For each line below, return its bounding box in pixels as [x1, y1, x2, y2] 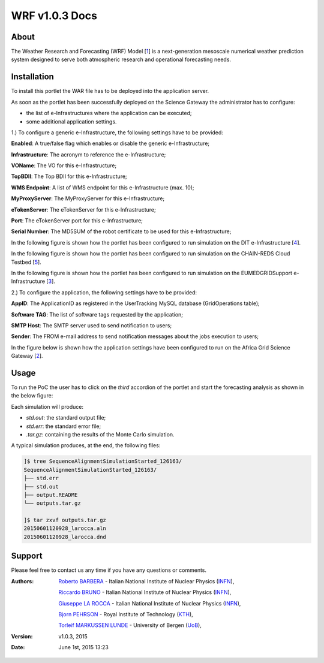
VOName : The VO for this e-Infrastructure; [11, 162, 117, 169]
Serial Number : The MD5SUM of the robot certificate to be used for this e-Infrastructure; [11, 228, 232, 235]
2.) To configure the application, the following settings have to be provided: [11, 288, 197, 296]
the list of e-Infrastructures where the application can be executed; [26, 110, 192, 117]
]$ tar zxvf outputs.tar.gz [23, 517, 106, 524]
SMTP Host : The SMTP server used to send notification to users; [11, 321, 172, 329]
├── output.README [23, 492, 78, 498]
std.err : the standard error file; [26, 423, 101, 430]
